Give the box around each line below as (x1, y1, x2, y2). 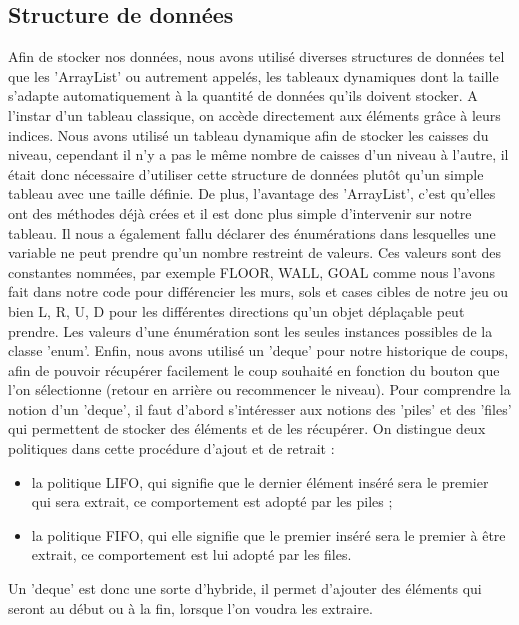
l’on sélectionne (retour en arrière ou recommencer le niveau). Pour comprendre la (8, 379, 511, 400)
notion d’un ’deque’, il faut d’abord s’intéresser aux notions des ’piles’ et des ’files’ (8, 398, 512, 419)
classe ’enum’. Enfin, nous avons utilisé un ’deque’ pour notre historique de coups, (8, 340, 509, 361)
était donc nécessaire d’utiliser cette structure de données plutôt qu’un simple (8, 163, 484, 184)
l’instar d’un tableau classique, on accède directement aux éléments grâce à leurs (8, 104, 501, 125)
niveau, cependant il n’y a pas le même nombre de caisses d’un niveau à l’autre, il (8, 144, 509, 165)
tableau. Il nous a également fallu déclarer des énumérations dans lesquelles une (8, 222, 496, 243)
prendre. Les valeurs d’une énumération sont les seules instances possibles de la (8, 320, 493, 341)
